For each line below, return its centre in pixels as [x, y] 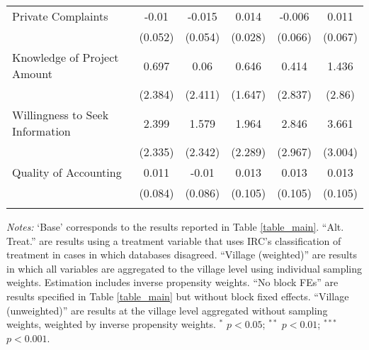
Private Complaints [60, 16]
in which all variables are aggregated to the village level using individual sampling [184, 268]
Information [41, 131]
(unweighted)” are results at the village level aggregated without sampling [167, 310]
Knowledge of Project [66, 57]
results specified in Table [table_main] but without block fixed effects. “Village [178, 296]
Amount [32, 73]
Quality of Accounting [67, 172]
